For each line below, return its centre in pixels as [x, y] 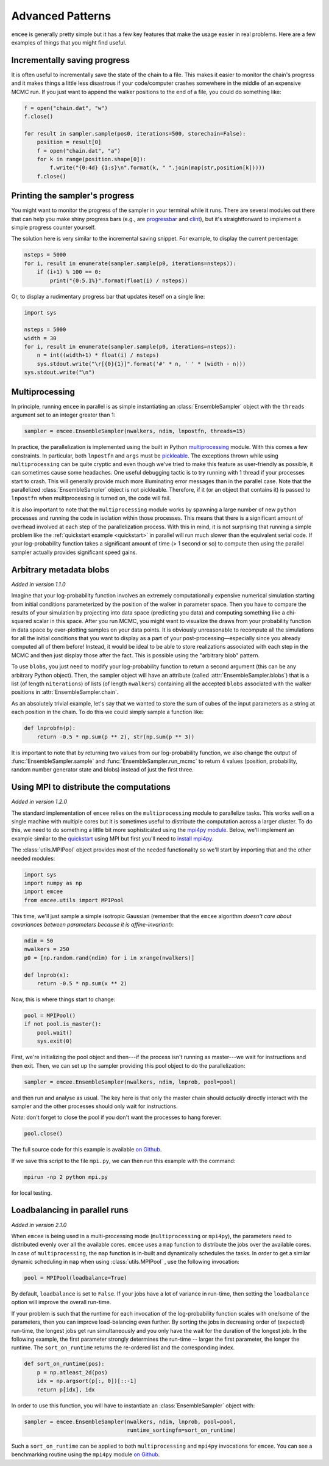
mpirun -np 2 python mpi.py [66, 1177]
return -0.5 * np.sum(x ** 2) [82, 984]
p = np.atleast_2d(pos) [72, 1372]
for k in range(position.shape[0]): [91, 159]
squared [22, 621]
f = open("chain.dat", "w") [66, 108]
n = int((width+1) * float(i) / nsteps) [98, 355]
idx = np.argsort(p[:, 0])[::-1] [87, 1381]
